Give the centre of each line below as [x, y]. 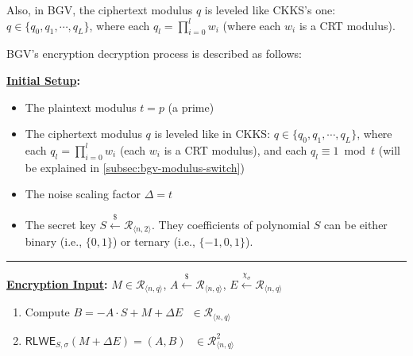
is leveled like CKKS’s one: [270, 10]
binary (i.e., [54, 241]
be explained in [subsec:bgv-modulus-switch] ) [135, 167]
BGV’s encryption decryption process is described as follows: [154, 54]
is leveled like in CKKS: [212, 134]
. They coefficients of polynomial [231, 224]
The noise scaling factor [83, 194]
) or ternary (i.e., [154, 241]
